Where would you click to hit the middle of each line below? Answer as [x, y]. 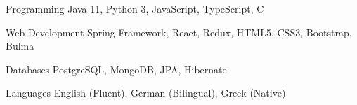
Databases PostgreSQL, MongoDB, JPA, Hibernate [116, 69]
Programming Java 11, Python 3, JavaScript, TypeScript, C [135, 8]
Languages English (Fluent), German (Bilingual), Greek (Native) [146, 93]
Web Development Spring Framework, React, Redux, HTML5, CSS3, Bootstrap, [179, 32]
